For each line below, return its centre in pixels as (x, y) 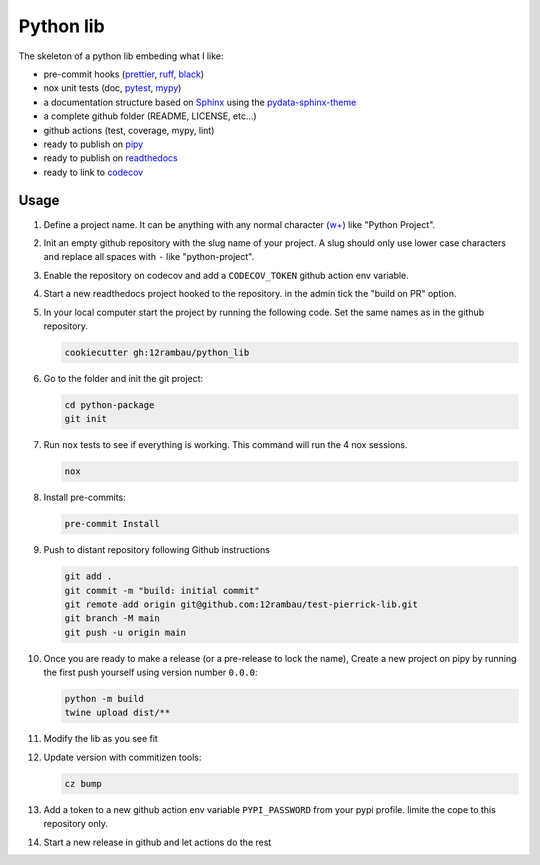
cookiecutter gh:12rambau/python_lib (157, 352)
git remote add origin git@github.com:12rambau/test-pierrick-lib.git (241, 604)
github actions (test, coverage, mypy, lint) (129, 130)
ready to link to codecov (93, 172)
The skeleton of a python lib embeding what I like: (121, 56)
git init (86, 419)
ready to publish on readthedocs (111, 158)
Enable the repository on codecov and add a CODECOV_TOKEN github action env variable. (226, 275)
